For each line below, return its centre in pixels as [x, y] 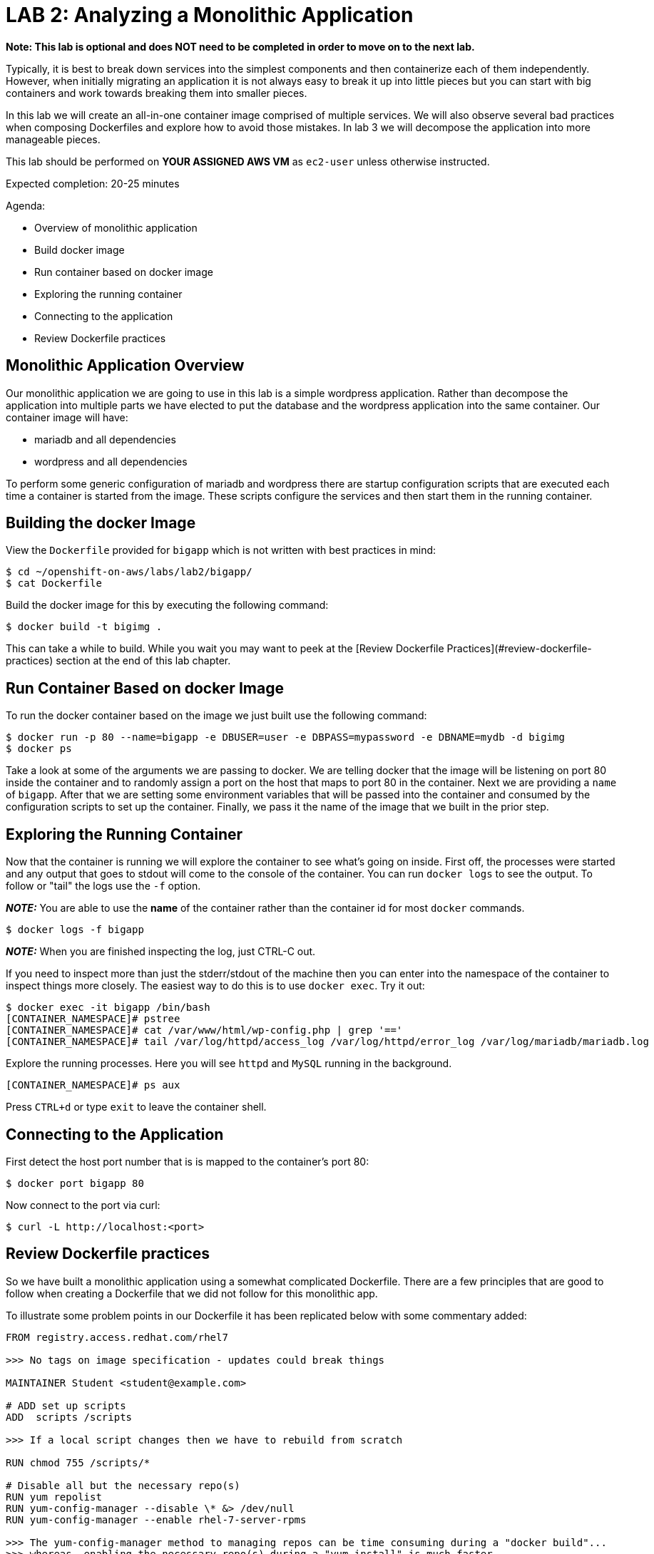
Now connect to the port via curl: [83, 1205]
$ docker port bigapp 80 [75, 1183]
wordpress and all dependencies [111, 461]
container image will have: [67, 417]
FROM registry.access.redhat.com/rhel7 [117, 1337]
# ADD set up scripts [66, 1405]
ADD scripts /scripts [69, 1417]
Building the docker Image [101, 523]
